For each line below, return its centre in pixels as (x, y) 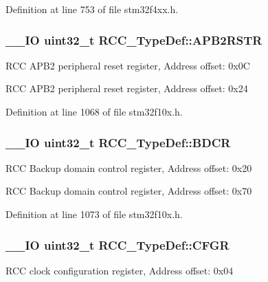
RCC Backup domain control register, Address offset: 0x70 (129, 191)
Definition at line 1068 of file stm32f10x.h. (94, 111)
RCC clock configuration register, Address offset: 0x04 (120, 270)
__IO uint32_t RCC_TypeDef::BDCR (118, 142)
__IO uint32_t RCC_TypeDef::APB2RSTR (134, 40)
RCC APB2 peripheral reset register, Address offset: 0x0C (128, 65)
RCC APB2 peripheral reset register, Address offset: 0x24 (127, 88)
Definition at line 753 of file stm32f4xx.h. (92, 9)
